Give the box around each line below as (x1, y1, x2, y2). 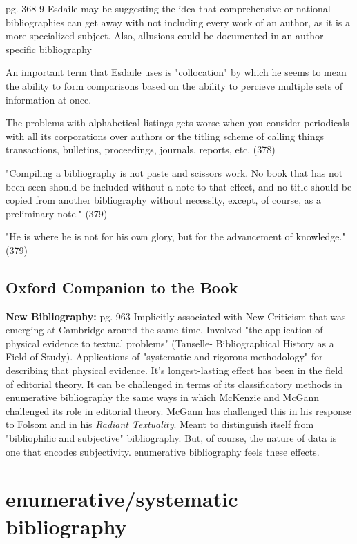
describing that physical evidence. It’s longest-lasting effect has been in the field (6, 363, 343, 378)
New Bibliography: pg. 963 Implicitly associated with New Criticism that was (6, 309, 346, 323)
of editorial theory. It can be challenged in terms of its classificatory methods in (6, 376, 342, 391)
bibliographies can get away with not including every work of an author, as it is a (6, 14, 350, 29)
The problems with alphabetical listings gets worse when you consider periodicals (6, 115, 349, 130)
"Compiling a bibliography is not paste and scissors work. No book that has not (6, 165, 343, 179)
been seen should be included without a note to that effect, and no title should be (6, 179, 352, 193)
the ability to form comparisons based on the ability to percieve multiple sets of (6, 78, 343, 93)
